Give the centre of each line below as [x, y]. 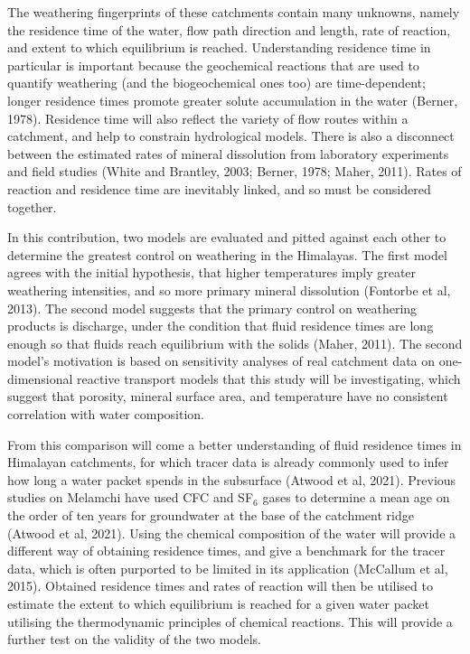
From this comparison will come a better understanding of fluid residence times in [235, 444]
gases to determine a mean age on [356, 497]
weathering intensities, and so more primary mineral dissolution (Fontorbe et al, [229, 290]
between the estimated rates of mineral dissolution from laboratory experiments [228, 153]
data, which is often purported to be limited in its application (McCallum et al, [228, 568]
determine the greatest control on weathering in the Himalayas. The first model [227, 254]
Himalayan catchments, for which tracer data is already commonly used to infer [228, 462]
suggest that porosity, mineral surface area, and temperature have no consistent [228, 396]
